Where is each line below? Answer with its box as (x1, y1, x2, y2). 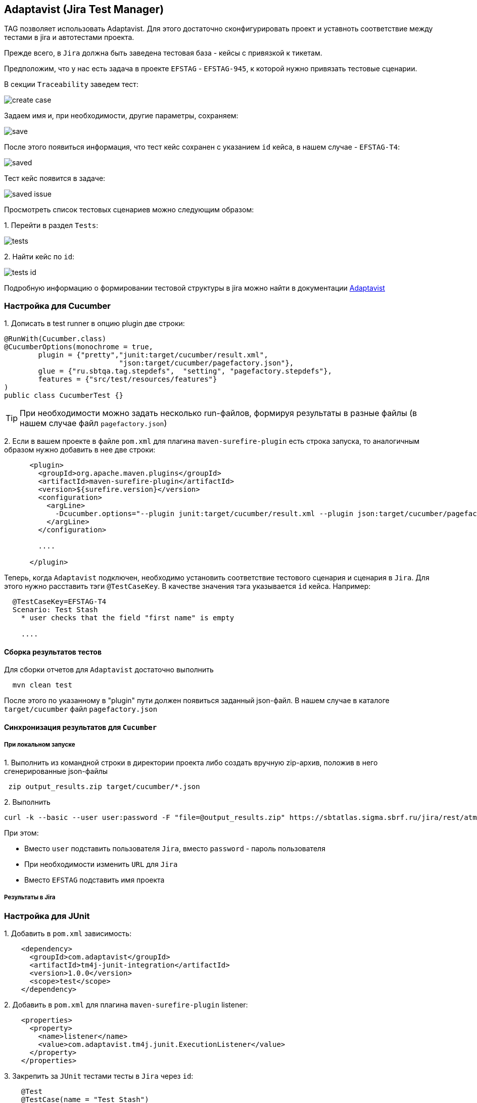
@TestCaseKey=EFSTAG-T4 (12, 598, 107, 606)
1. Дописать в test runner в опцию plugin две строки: (4, 319, 185, 328)
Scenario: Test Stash (12, 606, 98, 614)
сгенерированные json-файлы (4, 766, 108, 775)
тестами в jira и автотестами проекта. (4, 33, 134, 42)
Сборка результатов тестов (4, 647, 102, 656)
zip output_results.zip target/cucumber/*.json (8, 782, 200, 791)
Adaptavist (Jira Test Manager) (4, 3, 164, 16)
